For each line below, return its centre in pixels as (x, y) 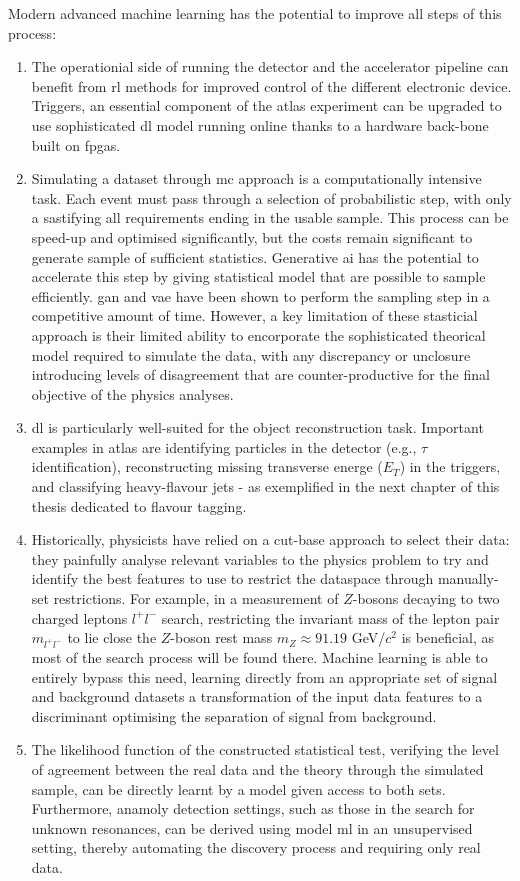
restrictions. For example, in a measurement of (196, 598)
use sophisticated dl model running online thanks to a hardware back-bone (260, 124)
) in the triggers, (450, 466)
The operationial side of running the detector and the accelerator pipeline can (270, 66)
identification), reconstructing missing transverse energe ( (207, 466)
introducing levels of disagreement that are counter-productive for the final (260, 374)
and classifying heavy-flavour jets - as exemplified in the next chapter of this (265, 486)
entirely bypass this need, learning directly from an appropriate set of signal (264, 676)
